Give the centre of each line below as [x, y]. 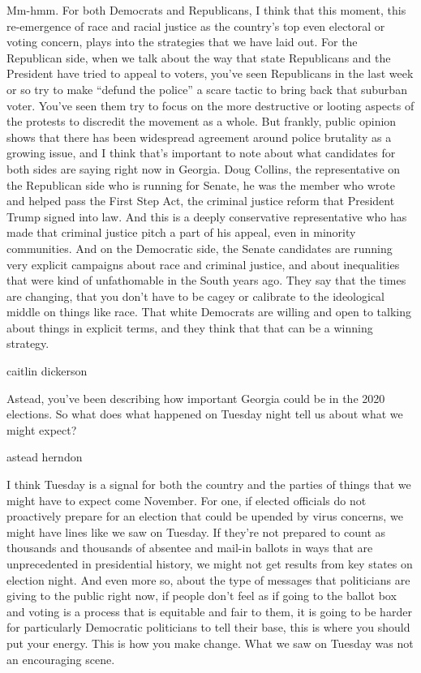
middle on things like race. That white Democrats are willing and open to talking [209, 312]
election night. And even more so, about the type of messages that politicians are [208, 579]
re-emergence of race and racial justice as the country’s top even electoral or [196, 26]
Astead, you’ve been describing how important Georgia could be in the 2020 [196, 398]
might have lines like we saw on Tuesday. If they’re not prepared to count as [196, 532]
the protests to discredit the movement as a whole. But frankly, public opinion [202, 121]
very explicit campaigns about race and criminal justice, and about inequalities [203, 264]
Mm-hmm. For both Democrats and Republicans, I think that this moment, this [206, 10]
